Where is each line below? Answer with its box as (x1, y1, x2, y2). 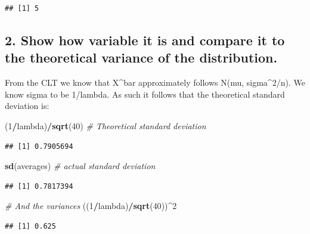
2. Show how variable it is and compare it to (5, 30, 285, 49)
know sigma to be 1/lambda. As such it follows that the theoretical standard (5, 88, 285, 100)
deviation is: (5, 99, 49, 112)
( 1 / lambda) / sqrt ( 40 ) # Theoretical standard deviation (5, 119, 206, 132)
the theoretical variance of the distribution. (5, 48, 278, 67)
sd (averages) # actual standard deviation (5, 160, 156, 172)
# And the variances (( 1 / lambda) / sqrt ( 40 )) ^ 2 (5, 199, 177, 212)
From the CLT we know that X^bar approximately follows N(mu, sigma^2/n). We (5, 76, 305, 89)
